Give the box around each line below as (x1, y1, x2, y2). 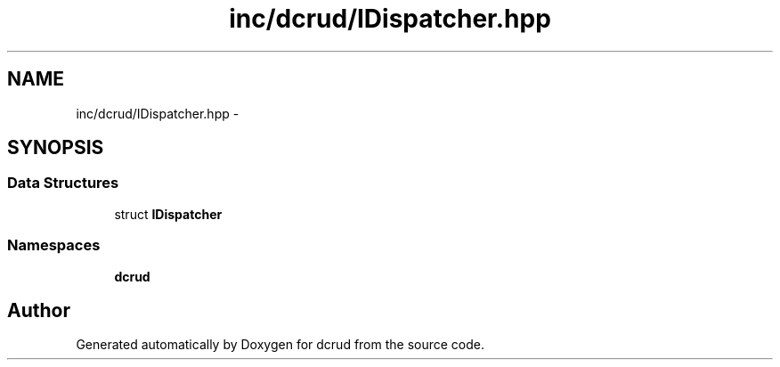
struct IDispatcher (114, 206, 223, 222)
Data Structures (7, 174, 119, 192)
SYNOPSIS (7, 136, 104, 159)
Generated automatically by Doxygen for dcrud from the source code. (76, 337, 485, 353)
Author (7, 298, 70, 322)
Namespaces (7, 236, 101, 255)
